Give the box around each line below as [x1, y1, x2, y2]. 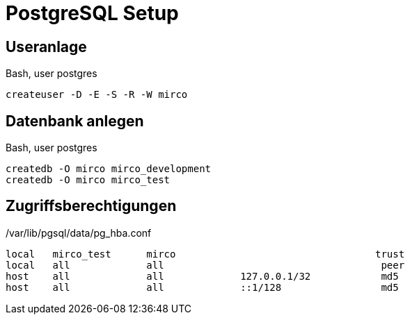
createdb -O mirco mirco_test [6, 174, 171, 186]
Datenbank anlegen [6, 112, 144, 130]
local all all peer [6, 259, 405, 271]
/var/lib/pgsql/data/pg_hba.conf [6, 226, 152, 239]
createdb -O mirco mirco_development [6, 163, 212, 175]
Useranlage [6, 37, 87, 56]
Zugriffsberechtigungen [6, 197, 177, 215]
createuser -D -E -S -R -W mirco [6, 89, 188, 101]
